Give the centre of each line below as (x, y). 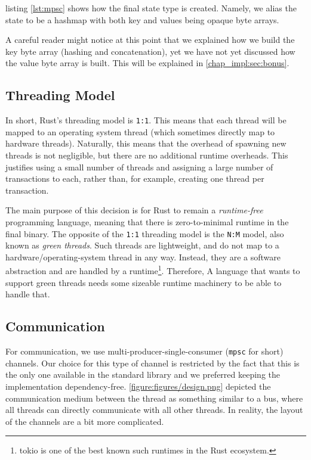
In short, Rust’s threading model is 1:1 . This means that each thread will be (146, 120)
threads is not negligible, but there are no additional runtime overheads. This (147, 155)
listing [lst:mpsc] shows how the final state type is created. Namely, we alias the (151, 8)
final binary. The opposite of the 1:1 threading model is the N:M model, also (145, 233)
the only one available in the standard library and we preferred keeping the (143, 374)
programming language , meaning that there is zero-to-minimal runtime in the (147, 221)
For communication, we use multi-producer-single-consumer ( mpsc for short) (144, 351)
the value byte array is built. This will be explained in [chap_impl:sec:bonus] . (147, 63)
